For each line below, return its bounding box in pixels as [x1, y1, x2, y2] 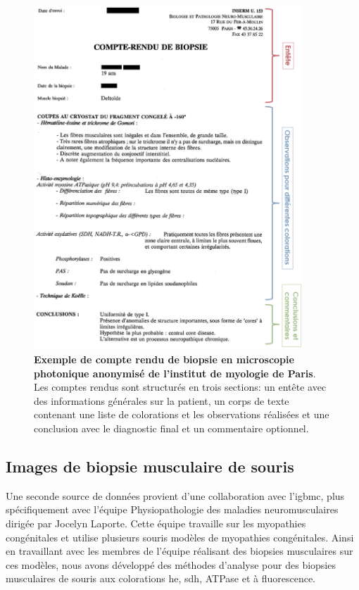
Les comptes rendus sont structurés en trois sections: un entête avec [34, 379, 327, 394]
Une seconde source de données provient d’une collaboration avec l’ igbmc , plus [6, 488, 345, 503]
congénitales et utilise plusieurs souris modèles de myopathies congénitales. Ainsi [6, 529, 354, 544]
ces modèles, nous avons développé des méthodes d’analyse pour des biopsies [6, 557, 336, 572]
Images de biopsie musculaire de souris [6, 455, 294, 477]
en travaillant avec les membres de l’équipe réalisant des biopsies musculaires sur [6, 544, 353, 558]
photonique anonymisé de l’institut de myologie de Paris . [34, 365, 316, 380]
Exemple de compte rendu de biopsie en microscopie [34, 352, 294, 367]
